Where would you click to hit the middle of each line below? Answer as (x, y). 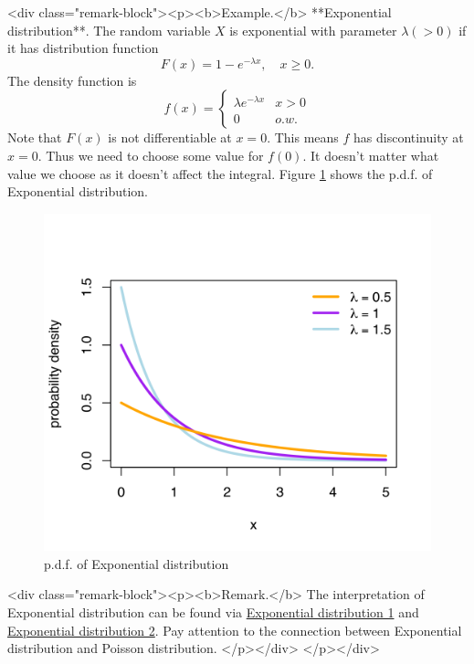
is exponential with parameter (313, 30)
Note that (35, 137)
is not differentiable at (170, 137)
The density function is (72, 80)
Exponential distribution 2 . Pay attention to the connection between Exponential (235, 630)
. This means (303, 137)
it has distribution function (83, 48)
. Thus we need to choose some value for (151, 156)
